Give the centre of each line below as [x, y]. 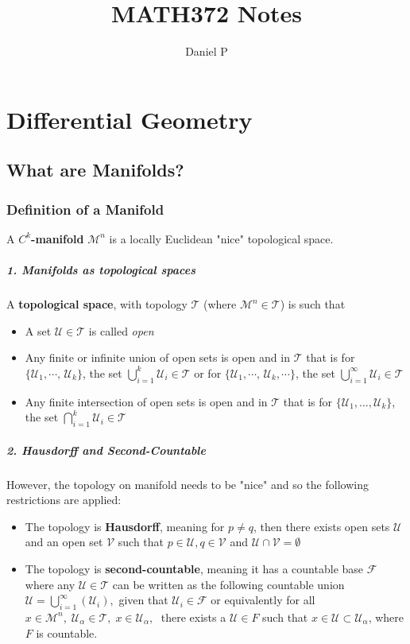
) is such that [313, 304]
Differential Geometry [130, 119]
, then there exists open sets [321, 526]
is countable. [67, 632]
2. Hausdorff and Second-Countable [106, 450]
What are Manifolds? [95, 170]
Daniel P [207, 51]
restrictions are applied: [64, 500]
